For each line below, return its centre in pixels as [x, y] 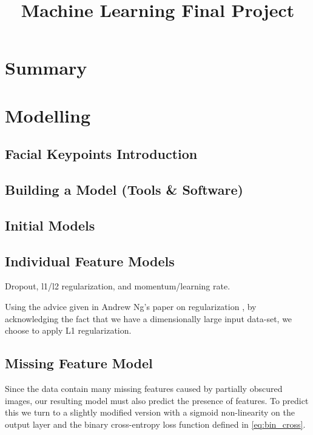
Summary [46, 68]
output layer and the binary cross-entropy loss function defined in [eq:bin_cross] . [155, 424]
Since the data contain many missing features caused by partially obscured [144, 389]
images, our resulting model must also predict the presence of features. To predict [157, 400]
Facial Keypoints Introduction [101, 154]
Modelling [48, 115]
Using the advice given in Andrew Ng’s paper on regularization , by [131, 307]
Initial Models [50, 225]
